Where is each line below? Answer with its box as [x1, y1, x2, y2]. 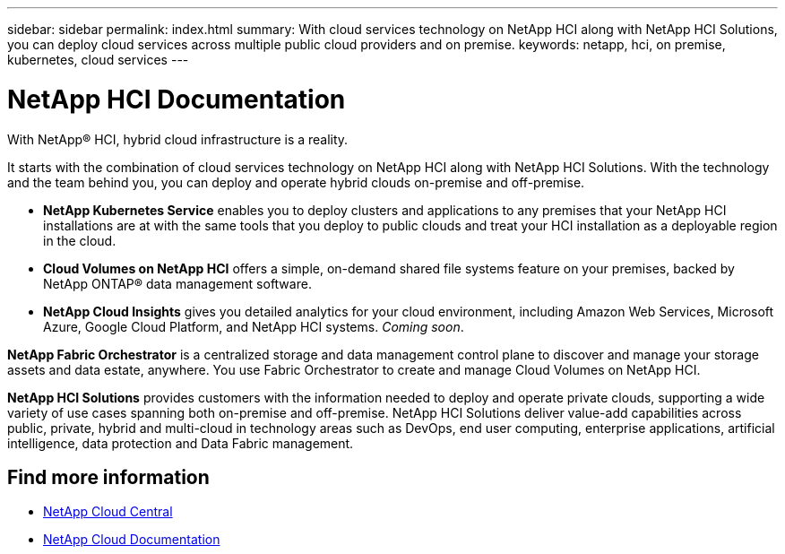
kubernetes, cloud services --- [7, 52, 189, 67]
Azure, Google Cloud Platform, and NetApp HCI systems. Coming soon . [43, 318, 464, 334]
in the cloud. [43, 232, 116, 248]
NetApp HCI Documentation [7, 83, 346, 115]
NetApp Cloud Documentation [43, 532, 220, 548]
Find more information [7, 465, 210, 489]
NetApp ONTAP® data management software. [43, 275, 312, 291]
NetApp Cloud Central [43, 504, 173, 520]
